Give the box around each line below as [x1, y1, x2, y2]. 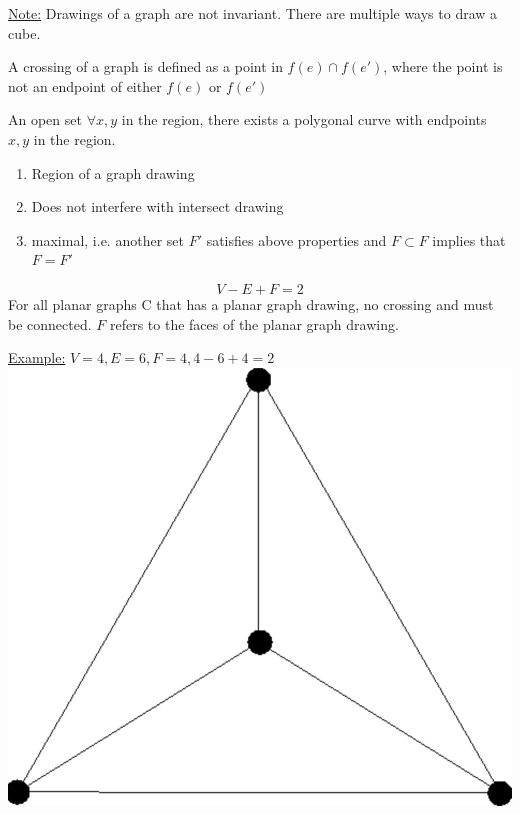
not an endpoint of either [8, 75, 162, 96]
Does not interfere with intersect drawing [31, 196, 284, 217]
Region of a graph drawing [31, 162, 195, 183]
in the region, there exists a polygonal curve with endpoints [121, 109, 487, 130]
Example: [8, 347, 66, 368]
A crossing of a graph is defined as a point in [8, 56, 283, 77]
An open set [8, 109, 82, 130]
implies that [432, 229, 506, 250]
